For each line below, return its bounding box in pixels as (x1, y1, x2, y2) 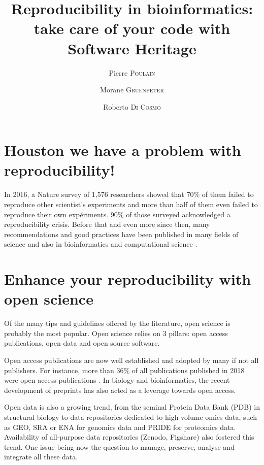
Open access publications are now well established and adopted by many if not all (4, 355, 259, 366)
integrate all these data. (4, 451, 78, 462)
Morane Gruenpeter (100, 84, 164, 95)
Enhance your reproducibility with (4, 269, 251, 289)
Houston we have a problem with (4, 140, 241, 160)
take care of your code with (34, 18, 230, 39)
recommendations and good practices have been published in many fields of (4, 228, 239, 239)
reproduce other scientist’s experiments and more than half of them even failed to (4, 199, 258, 209)
